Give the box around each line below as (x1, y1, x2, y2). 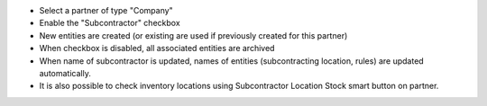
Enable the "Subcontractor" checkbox (39, 18, 180, 29)
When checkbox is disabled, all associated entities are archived (39, 43, 275, 54)
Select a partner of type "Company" (39, 5, 173, 15)
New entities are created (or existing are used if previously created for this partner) (39, 30, 348, 40)
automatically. (39, 67, 92, 78)
